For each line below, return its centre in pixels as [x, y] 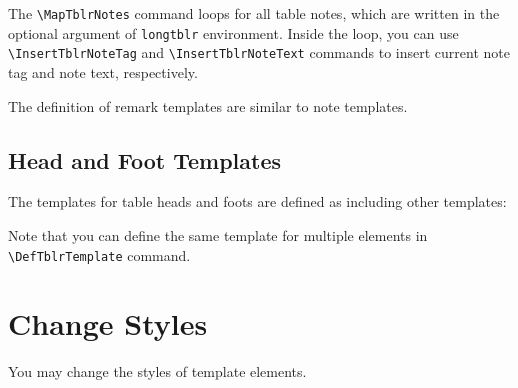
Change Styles [108, 323]
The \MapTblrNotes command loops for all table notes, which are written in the [254, 13]
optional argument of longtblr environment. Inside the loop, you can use [233, 32]
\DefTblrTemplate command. [99, 254]
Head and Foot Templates [145, 159]
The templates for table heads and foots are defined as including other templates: [257, 201]
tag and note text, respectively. [103, 71]
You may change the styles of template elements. [157, 371]
